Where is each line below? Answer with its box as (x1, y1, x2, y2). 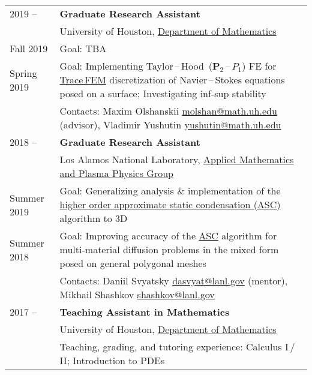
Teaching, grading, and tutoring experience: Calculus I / (59, 340, 295, 353)
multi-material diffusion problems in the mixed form (59, 242, 279, 256)
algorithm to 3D (59, 211, 128, 225)
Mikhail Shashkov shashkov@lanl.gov (59, 287, 215, 301)
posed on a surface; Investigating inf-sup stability (59, 86, 266, 100)
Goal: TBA (59, 41, 107, 55)
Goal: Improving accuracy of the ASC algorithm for (59, 229, 277, 242)
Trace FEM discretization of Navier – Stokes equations (59, 73, 285, 86)
